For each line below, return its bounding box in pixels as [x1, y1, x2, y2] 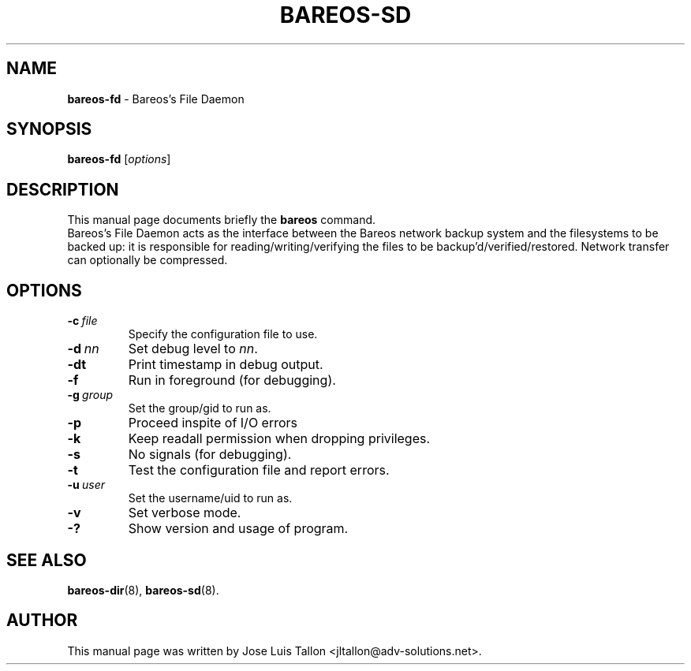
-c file [67, 314, 98, 328]
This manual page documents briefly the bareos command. [67, 213, 376, 227]
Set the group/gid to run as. [128, 401, 271, 416]
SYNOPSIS [6, 119, 92, 140]
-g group [67, 388, 114, 402]
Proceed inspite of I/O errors [128, 415, 298, 431]
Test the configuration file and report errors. [128, 462, 390, 479]
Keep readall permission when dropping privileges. [128, 431, 431, 447]
